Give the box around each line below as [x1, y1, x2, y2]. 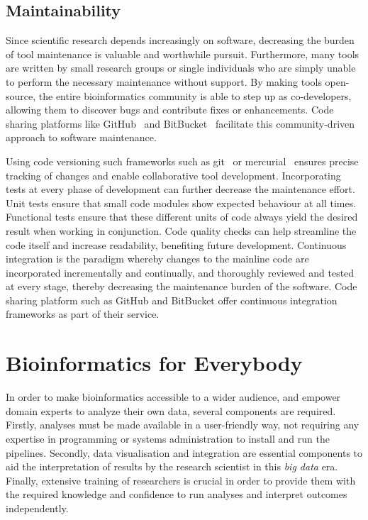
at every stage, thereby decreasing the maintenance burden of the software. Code [6, 279, 357, 294]
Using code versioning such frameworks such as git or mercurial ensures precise [6, 153, 359, 168]
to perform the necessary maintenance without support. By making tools [6, 74, 322, 89]
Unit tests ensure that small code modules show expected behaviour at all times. [6, 195, 357, 210]
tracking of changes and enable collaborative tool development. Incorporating [6, 167, 341, 182]
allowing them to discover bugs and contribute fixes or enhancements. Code [6, 102, 334, 117]
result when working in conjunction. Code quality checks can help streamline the [6, 223, 357, 238]
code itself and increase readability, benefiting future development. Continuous [6, 237, 347, 252]
